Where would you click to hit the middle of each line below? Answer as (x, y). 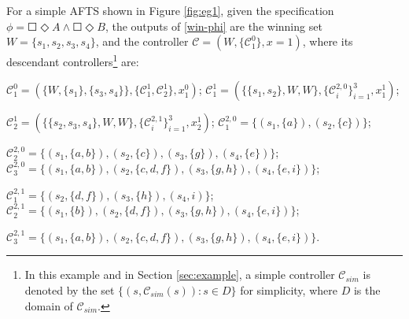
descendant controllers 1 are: (73, 60)
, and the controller (142, 41)
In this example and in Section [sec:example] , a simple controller (180, 274)
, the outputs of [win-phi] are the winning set (214, 26)
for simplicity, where (289, 290)
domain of (49, 305)
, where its (328, 41)
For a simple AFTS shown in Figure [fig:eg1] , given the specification (170, 10)
